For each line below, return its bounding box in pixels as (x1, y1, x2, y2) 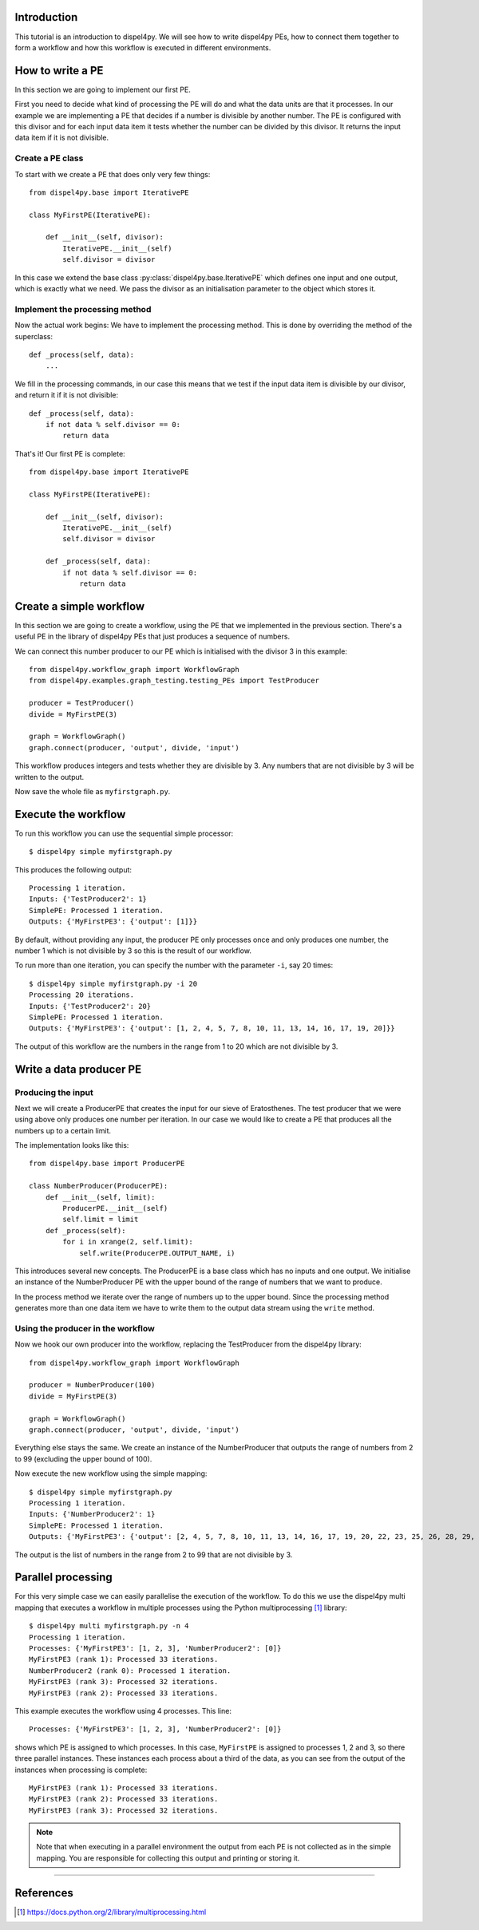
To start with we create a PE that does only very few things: (14, 169, 211, 179)
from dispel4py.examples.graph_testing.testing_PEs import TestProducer (29, 676, 319, 686)
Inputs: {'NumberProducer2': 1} (29, 1509, 156, 1519)
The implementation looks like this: (14, 1141, 129, 1150)
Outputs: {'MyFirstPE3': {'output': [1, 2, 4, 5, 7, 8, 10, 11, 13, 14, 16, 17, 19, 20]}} (29, 1024, 395, 1033)
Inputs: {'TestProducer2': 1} (29, 895, 148, 904)
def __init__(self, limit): (45, 1192, 156, 1201)
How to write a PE (14, 64, 104, 77)
